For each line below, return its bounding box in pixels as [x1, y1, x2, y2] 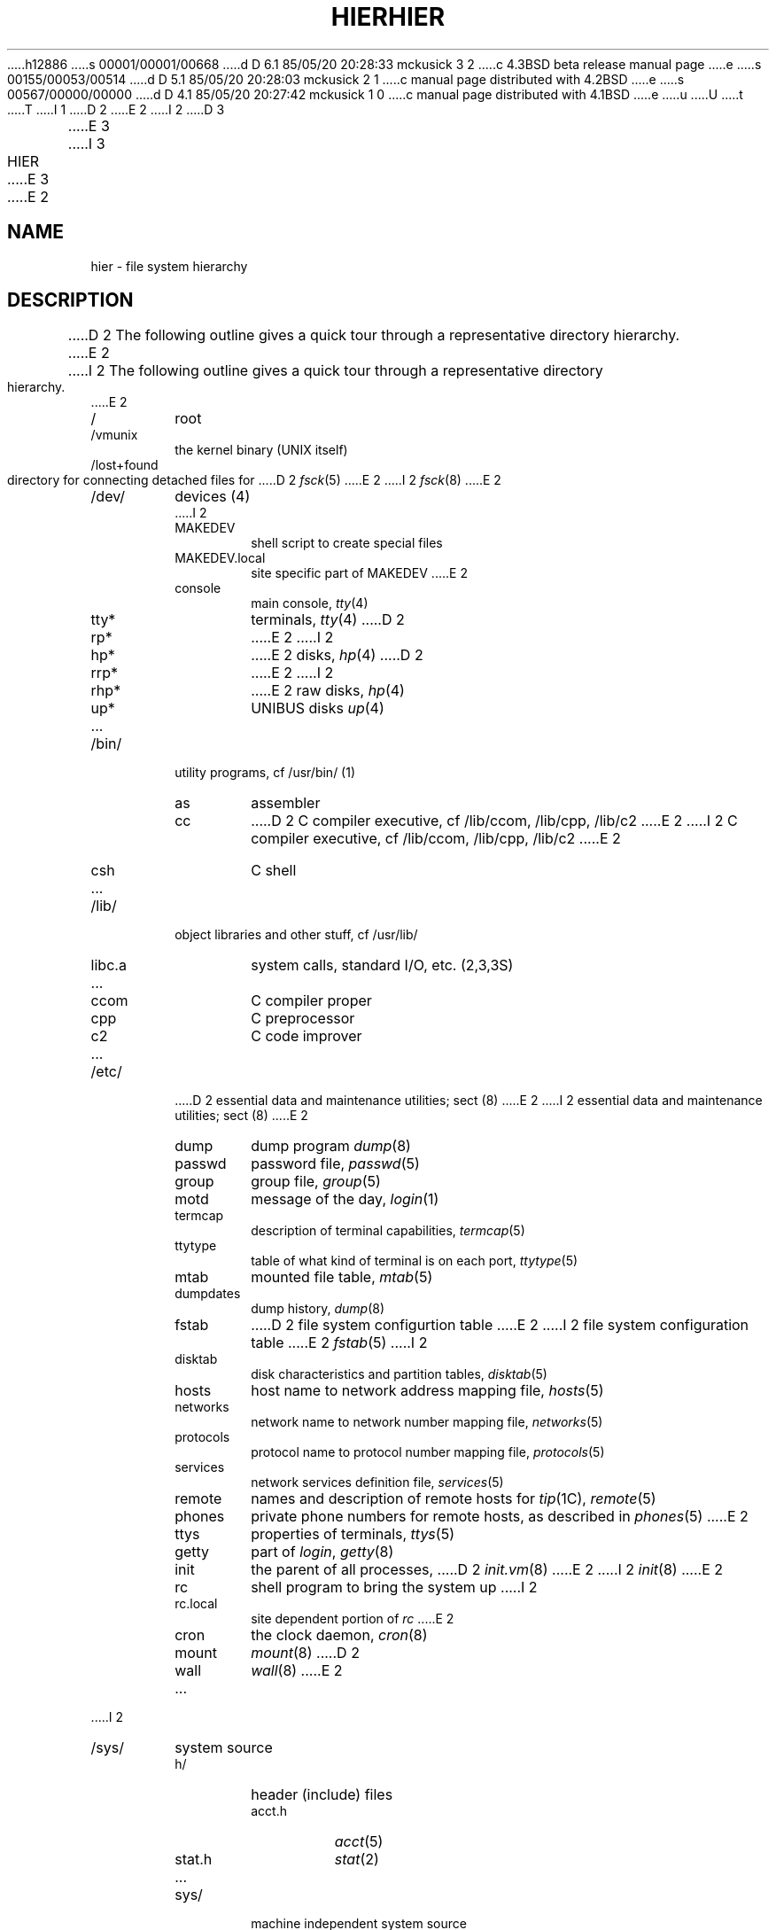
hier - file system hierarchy [90, 258, 248, 274]
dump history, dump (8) [251, 1301, 385, 1317]
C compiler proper [251, 992, 372, 1010]
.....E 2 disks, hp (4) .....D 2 [251, 646, 423, 665]
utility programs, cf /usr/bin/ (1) [175, 765, 356, 781]
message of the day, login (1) [251, 1190, 439, 1209]
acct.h [251, 1803, 287, 1819]
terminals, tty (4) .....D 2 [251, 611, 405, 629]
